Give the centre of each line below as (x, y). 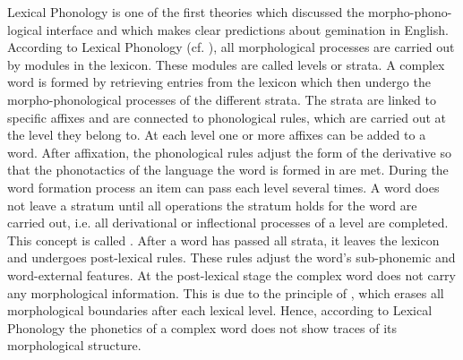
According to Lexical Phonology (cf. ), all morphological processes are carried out (231, 47)
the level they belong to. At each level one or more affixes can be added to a (217, 135)
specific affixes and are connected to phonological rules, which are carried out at (227, 117)
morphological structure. (74, 345)
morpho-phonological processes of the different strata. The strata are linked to (222, 99)
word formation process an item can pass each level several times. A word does (223, 187)
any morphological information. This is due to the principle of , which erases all (226, 292)
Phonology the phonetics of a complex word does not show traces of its (202, 327)
